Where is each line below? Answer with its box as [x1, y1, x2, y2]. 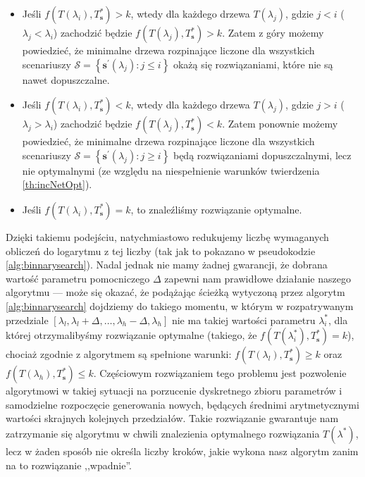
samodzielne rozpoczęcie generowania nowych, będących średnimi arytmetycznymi [6, 397, 359, 411]
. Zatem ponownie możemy [222, 116, 338, 131]
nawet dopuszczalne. [22, 72, 110, 87]
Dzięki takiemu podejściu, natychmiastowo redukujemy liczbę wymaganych [6, 229, 329, 244]
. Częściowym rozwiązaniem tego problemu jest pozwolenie [93, 366, 347, 380]
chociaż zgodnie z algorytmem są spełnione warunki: [6, 347, 232, 361]
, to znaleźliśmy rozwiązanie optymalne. [130, 202, 302, 216]
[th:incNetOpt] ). [22, 177, 92, 192]
